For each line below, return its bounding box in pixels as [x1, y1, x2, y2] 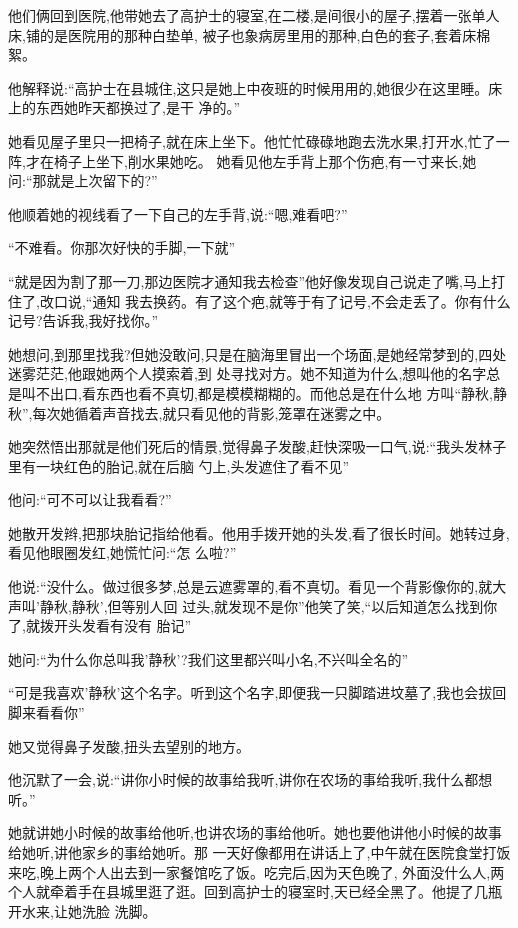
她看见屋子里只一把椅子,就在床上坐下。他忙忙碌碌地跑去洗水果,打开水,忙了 [8, 130, 496, 151]
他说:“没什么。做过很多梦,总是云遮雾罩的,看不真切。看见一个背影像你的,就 [8, 576, 493, 597]
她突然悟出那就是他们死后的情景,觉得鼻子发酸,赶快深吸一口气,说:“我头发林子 [8, 436, 507, 457]
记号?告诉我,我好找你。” [8, 310, 159, 331]
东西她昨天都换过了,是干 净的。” [35, 97, 241, 118]
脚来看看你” [8, 702, 85, 723]
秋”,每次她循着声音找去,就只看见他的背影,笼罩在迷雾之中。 [8, 402, 391, 423]
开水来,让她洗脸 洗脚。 [8, 900, 157, 921]
